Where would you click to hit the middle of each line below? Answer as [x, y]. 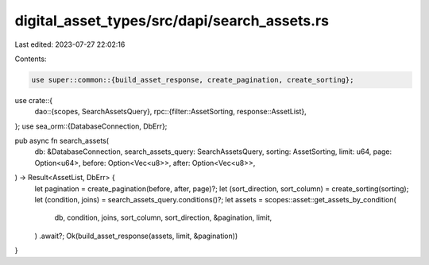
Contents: [31, 59]
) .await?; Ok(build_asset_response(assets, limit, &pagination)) [136, 236]
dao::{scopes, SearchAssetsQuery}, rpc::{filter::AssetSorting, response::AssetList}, [171, 112]
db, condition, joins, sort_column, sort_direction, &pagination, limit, [163, 217]
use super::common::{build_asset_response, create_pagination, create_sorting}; [193, 80]
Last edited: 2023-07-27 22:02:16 [70, 44]
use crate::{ [34, 100]
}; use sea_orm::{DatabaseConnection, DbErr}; [91, 126]
